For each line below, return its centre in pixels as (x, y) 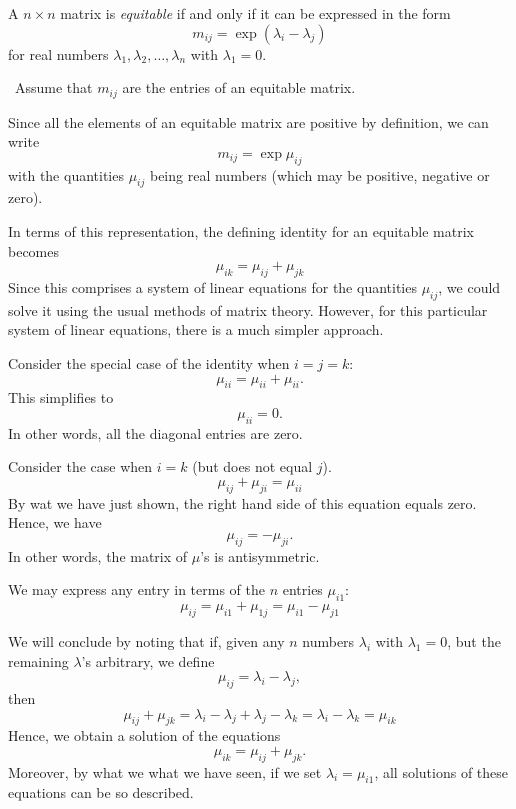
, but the (474, 640)
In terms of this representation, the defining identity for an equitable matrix (241, 231)
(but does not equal (252, 466)
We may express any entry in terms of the (136, 589)
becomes (34, 250)
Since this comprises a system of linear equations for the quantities (212, 287)
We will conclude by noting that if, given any (146, 640)
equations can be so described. (101, 792)
